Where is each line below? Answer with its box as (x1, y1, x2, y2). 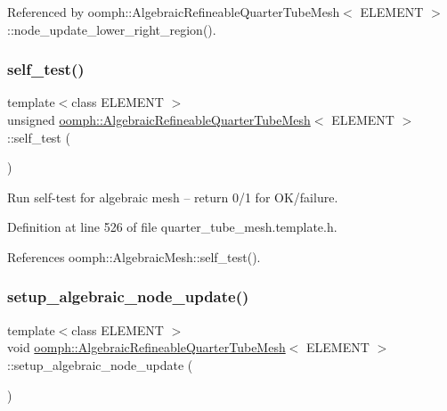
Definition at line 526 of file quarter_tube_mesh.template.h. (7, 218, 337, 236)
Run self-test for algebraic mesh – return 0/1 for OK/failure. (7, 187, 338, 206)
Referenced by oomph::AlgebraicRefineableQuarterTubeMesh (7, 3, 340, 21)
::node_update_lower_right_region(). (7, 20, 216, 38)
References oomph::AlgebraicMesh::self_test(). (7, 247, 261, 266)
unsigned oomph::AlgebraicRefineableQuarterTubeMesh (7, 111, 311, 128)
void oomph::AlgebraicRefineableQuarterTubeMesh (7, 338, 286, 357)
